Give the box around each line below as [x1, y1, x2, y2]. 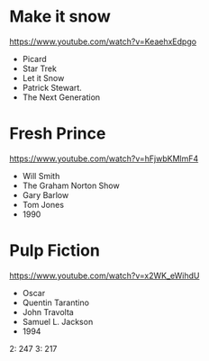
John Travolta [22, 306, 74, 317]
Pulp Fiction [9, 240, 101, 261]
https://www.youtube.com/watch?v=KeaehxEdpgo [9, 36, 196, 47]
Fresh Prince [9, 123, 106, 144]
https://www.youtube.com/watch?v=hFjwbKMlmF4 [9, 153, 199, 164]
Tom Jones [22, 199, 65, 210]
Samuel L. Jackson [22, 316, 94, 327]
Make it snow [9, 6, 111, 27]
